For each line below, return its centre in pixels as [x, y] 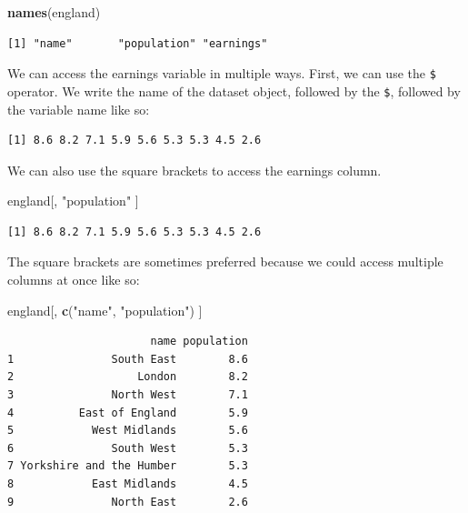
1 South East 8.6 [128, 359]
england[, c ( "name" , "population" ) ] [105, 310]
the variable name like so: [79, 109]
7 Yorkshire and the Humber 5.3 [128, 466]
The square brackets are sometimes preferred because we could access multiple [225, 262]
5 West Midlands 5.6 [128, 431]
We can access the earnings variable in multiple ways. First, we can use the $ [222, 73]
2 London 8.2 [128, 377]
